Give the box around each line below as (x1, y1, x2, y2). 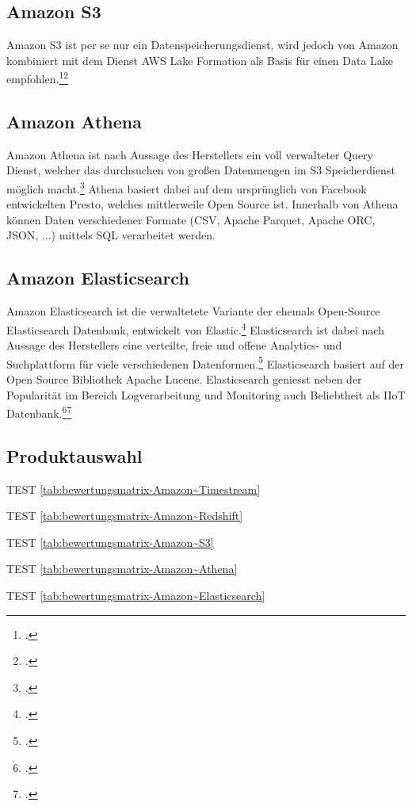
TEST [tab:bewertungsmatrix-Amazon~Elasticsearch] (6, 586, 265, 603)
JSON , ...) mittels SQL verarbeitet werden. (6, 227, 216, 243)
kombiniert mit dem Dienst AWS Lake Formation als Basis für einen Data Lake (6, 52, 394, 68)
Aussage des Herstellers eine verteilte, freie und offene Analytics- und (6, 337, 342, 353)
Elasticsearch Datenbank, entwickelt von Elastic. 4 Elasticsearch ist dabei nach (6, 319, 384, 338)
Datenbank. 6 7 (6, 403, 72, 421)
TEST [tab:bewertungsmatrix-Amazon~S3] (6, 533, 214, 550)
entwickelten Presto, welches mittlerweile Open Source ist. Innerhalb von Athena (6, 196, 399, 212)
